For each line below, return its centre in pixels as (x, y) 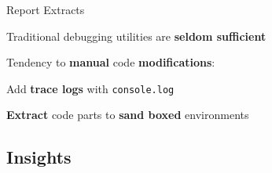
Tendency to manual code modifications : (111, 62)
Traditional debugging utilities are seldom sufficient (136, 36)
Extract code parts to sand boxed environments (128, 115)
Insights (39, 157)
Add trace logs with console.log (90, 88)
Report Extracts (46, 9)
